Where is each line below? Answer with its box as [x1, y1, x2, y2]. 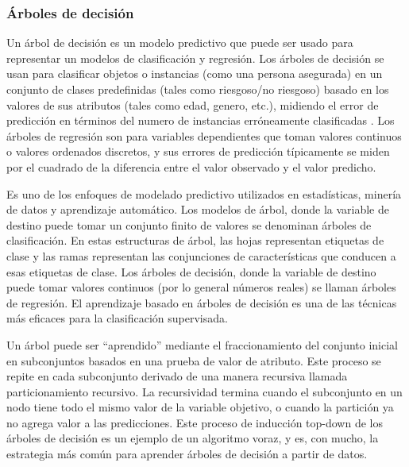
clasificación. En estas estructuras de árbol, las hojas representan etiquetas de [6, 232, 384, 249]
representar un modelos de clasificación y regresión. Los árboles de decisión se [6, 49, 384, 66]
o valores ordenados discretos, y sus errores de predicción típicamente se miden [6, 143, 390, 160]
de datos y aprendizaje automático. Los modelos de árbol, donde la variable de [6, 201, 389, 218]
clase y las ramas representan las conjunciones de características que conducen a [6, 247, 396, 264]
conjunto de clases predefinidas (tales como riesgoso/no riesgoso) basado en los [6, 81, 389, 97]
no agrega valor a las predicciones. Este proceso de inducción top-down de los [6, 414, 383, 430]
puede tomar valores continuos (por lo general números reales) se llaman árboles [6, 279, 396, 295]
